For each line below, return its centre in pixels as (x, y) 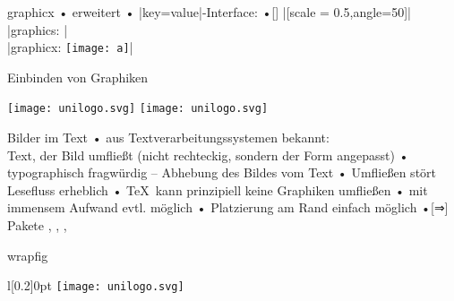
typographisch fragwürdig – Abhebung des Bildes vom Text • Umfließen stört (222, 172)
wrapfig (28, 255)
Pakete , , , (37, 225)
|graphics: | (38, 29)
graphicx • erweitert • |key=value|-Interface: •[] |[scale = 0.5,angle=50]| (209, 12)
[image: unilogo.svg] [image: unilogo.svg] (138, 109)
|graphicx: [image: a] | (70, 47)
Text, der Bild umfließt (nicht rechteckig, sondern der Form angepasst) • (208, 155)
